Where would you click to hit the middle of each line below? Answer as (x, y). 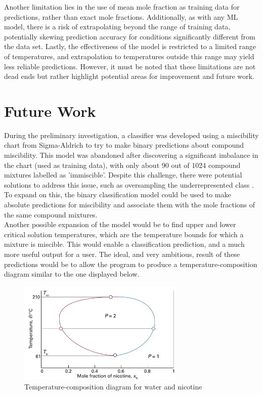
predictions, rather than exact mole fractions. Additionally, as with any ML (121, 16)
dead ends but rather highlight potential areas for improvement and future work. (129, 76)
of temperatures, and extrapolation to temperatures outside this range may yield (129, 56)
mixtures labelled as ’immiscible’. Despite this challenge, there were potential (123, 175)
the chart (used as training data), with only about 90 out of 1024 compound (122, 165)
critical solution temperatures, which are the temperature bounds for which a (124, 234)
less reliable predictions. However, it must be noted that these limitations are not (130, 66)
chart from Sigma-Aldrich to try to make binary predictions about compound (124, 145)
